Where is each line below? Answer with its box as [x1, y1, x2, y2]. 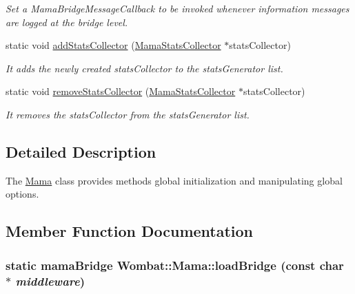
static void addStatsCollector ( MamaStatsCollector [6, 38, 221, 52]
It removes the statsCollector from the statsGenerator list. [6, 107, 250, 121]
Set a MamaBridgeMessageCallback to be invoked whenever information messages [6, 1, 349, 15]
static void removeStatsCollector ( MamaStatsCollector [6, 84, 236, 98]
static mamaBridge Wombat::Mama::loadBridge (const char [6, 256, 344, 273]
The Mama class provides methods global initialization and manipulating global [6, 173, 343, 187]
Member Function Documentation [6, 220, 254, 242]
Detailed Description [6, 140, 156, 162]
